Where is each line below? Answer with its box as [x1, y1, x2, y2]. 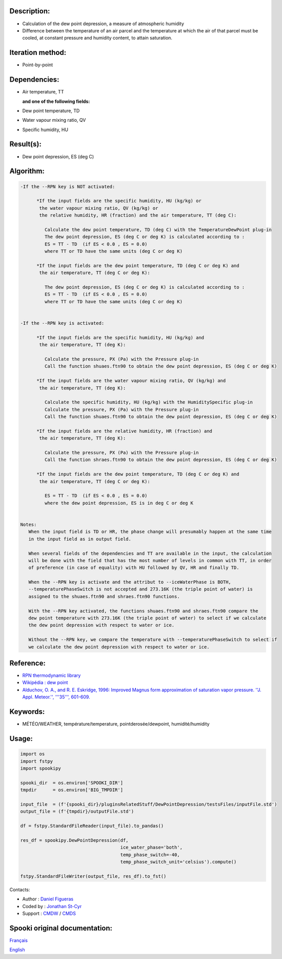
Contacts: [9, 887, 30, 893]
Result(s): [9, 140, 42, 149]
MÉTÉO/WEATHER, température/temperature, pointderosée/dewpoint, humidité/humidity [22, 721, 210, 727]
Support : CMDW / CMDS [22, 910, 76, 916]
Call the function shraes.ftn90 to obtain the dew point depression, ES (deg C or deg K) [44, 457, 277, 463]
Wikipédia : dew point [22, 679, 68, 686]
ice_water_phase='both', [120, 844, 183, 851]
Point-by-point [22, 62, 53, 68]
